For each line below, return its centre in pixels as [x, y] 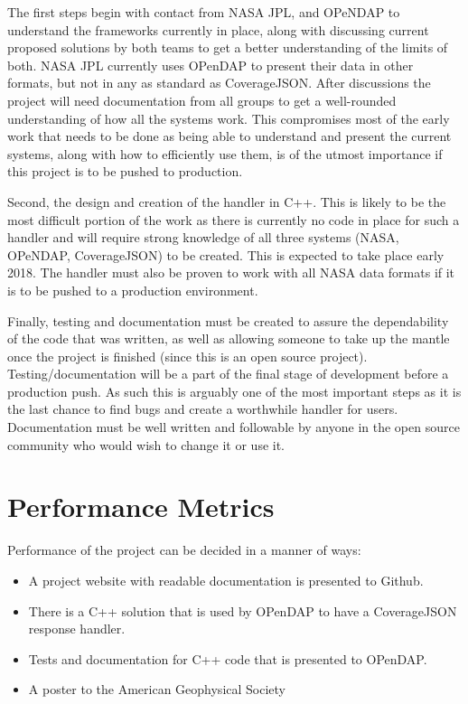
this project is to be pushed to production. [125, 171]
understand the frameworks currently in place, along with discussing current [218, 29]
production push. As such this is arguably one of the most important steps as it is [234, 391]
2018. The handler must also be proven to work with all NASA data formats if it [231, 272]
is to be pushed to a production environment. [133, 290]
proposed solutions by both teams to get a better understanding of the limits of [228, 47]
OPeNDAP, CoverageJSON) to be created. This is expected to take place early [226, 254]
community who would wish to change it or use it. [146, 444]
